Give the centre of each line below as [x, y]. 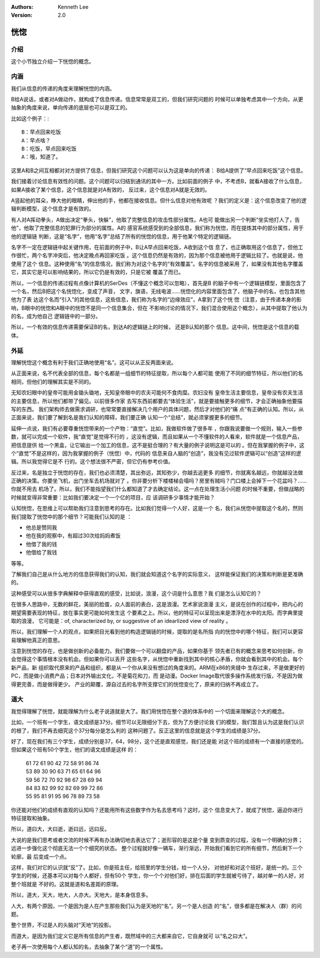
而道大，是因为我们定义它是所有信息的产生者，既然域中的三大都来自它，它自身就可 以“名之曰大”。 [131, 936]
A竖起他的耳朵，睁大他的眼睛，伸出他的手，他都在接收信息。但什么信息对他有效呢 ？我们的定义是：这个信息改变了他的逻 [159, 200]
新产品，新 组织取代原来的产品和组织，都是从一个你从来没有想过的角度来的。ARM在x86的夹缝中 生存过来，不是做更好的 [158, 667]
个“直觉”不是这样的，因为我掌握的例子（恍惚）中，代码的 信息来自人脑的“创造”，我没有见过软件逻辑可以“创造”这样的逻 [156, 453]
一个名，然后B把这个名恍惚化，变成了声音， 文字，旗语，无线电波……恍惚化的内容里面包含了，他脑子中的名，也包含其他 [158, 291]
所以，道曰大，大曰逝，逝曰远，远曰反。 [60, 829]
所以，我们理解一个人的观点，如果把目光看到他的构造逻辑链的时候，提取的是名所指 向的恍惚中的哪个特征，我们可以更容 [157, 632]
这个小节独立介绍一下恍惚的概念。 [52, 61]
